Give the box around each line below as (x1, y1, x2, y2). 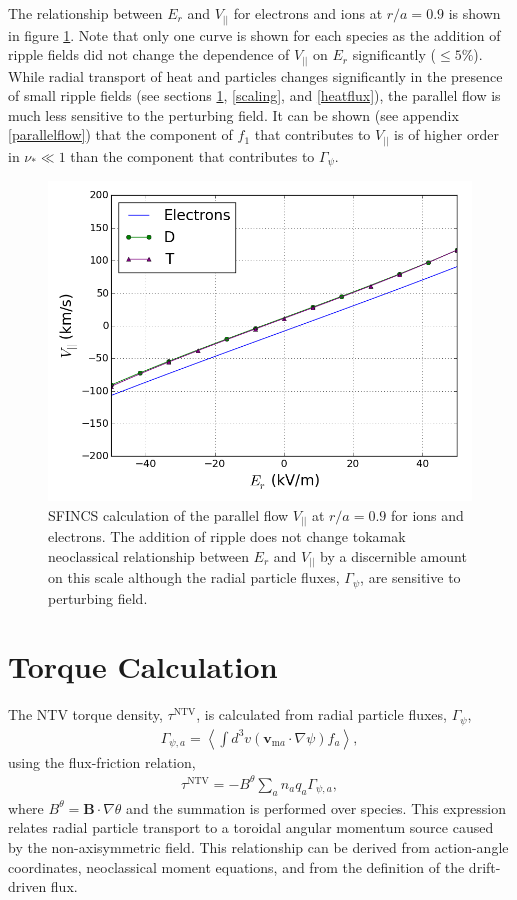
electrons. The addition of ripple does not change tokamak (48, 526, 406, 547)
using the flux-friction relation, (8, 751, 196, 772)
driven (8, 876, 47, 897)
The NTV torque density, (8, 704, 163, 725)
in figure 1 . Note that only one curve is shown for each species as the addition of (8, 24, 501, 45)
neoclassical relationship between (48, 545, 249, 566)
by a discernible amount (320, 545, 467, 566)
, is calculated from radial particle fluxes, (196, 704, 447, 725)
